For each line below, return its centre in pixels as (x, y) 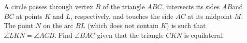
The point (19, 25)
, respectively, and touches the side (122, 16)
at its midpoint (210, 16)
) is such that (186, 25)
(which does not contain (123, 25)
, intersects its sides (191, 6)
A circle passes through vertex (49, 6)
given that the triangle (130, 35)
